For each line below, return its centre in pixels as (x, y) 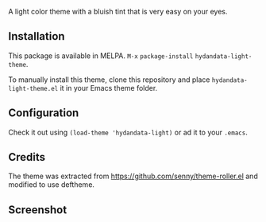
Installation (37, 36)
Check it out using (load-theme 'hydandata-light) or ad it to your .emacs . (128, 132)
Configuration (44, 113)
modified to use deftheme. (52, 185)
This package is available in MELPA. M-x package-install (101, 56)
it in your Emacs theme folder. (109, 88)
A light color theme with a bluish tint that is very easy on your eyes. (118, 12)
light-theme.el (33, 88)
